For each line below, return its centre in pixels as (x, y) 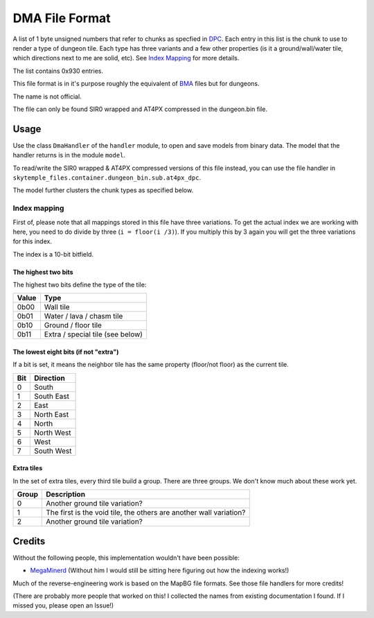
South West (53, 451)
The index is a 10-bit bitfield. (53, 254)
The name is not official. (47, 96)
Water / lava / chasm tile (83, 316)
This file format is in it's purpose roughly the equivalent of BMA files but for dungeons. (136, 84)
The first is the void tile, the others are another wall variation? (146, 513)
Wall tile (57, 307)
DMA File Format (62, 18)
